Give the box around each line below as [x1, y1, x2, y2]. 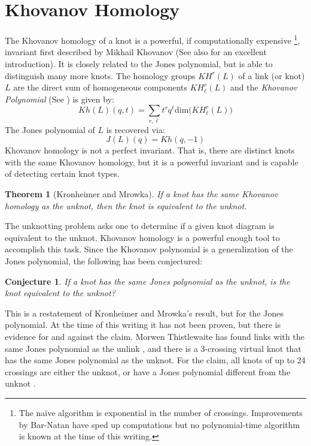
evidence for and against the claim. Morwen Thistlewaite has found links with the [5, 330, 304, 342]
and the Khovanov [230, 81, 297, 94]
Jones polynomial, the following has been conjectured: [5, 255, 203, 267]
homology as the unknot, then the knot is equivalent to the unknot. [5, 199, 247, 212]
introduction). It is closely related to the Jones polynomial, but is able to [5, 57, 273, 70]
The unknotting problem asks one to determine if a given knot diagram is [5, 219, 275, 232]
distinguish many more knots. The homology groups [5, 69, 196, 82]
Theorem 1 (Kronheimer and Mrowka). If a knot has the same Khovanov [5, 188, 278, 200]
